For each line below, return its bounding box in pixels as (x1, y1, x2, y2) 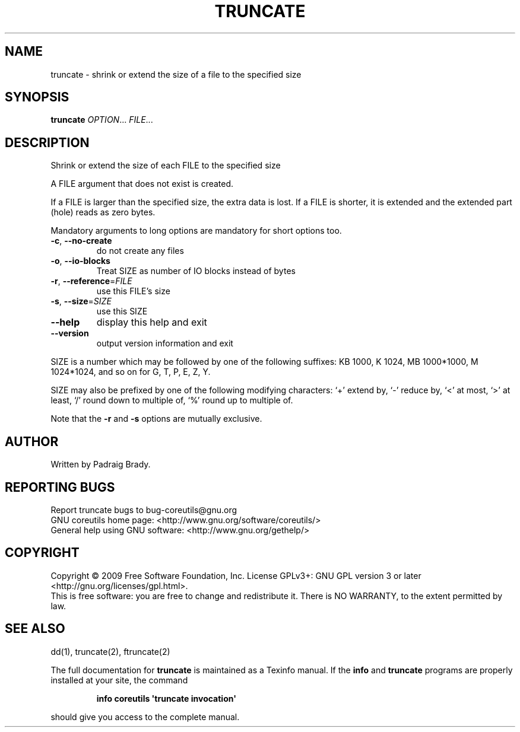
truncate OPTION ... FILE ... (50, 114, 153, 125)
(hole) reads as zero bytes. (50, 207, 156, 218)
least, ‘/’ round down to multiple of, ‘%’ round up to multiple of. (50, 395, 293, 406)
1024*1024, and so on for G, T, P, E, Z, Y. (50, 367, 211, 377)
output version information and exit (96, 338, 233, 349)
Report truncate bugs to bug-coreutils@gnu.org (50, 504, 237, 515)
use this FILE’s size (96, 286, 170, 297)
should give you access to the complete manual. (50, 711, 240, 722)
